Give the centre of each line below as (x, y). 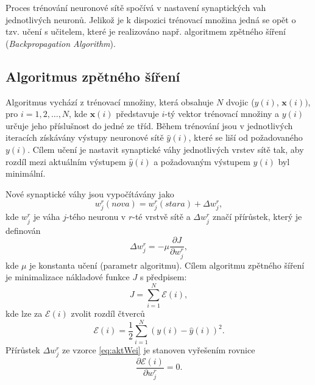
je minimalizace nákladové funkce (68, 277)
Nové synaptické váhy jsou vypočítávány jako (90, 193)
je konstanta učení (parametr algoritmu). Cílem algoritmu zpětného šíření (167, 265)
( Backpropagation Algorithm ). (61, 43)
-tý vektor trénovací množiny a (222, 114)
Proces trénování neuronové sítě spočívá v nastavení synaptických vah (136, 7)
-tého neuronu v (96, 217)
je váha (47, 217)
